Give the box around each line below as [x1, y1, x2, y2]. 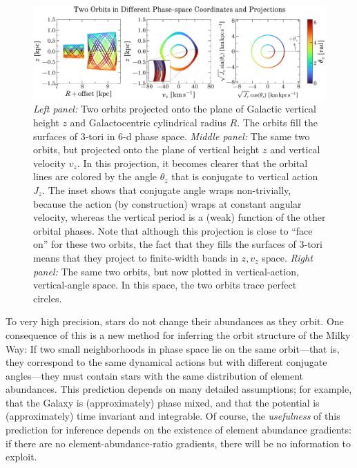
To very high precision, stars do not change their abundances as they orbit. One [6, 314, 344, 329]
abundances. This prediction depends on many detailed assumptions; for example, [6, 382, 352, 396]
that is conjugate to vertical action [171, 169, 318, 184]
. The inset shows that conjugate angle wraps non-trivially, [42, 182, 291, 197]
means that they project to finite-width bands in [33, 250, 238, 264]
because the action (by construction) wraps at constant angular [33, 196, 302, 211]
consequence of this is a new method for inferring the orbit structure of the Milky [6, 327, 351, 342]
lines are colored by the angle [33, 169, 157, 184]
